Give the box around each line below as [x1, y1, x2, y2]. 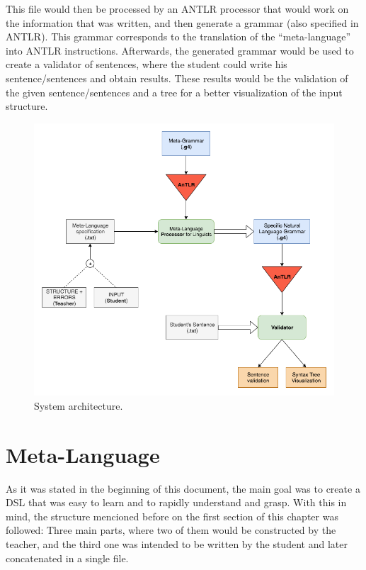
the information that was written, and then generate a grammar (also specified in [6, 15, 359, 30]
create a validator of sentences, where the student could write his [6, 57, 287, 72]
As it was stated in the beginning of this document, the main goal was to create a [6, 481, 360, 496]
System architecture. [34, 398, 123, 413]
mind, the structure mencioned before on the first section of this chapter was [6, 508, 338, 523]
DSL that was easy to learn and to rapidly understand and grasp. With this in [6, 495, 347, 510]
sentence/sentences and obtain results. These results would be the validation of [6, 70, 348, 85]
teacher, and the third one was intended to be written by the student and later [6, 536, 348, 551]
